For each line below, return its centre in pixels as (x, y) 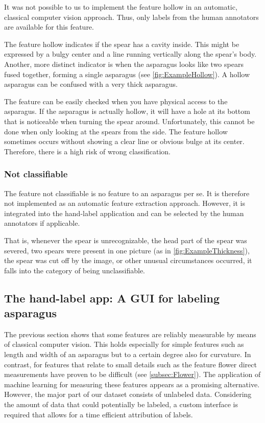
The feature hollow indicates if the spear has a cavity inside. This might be (122, 44)
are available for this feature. (49, 27)
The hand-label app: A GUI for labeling (112, 298)
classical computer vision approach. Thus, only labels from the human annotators (131, 17)
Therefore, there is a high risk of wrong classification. (88, 151)
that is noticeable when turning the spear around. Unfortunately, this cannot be (129, 121)
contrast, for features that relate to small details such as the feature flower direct (130, 364)
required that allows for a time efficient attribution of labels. (99, 414)
